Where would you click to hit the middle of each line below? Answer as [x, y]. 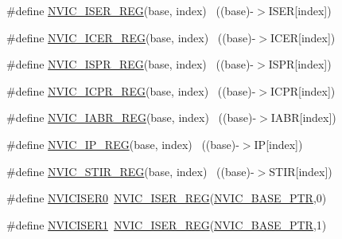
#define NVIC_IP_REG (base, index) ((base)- [123, 144]
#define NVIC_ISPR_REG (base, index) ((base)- [130, 64]
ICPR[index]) [303, 90]
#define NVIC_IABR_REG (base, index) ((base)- [132, 118]
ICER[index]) [303, 37]
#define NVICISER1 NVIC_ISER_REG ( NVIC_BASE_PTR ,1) [167, 224]
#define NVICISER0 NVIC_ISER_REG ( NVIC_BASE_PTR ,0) [167, 198]
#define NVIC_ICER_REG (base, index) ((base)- [131, 37]
